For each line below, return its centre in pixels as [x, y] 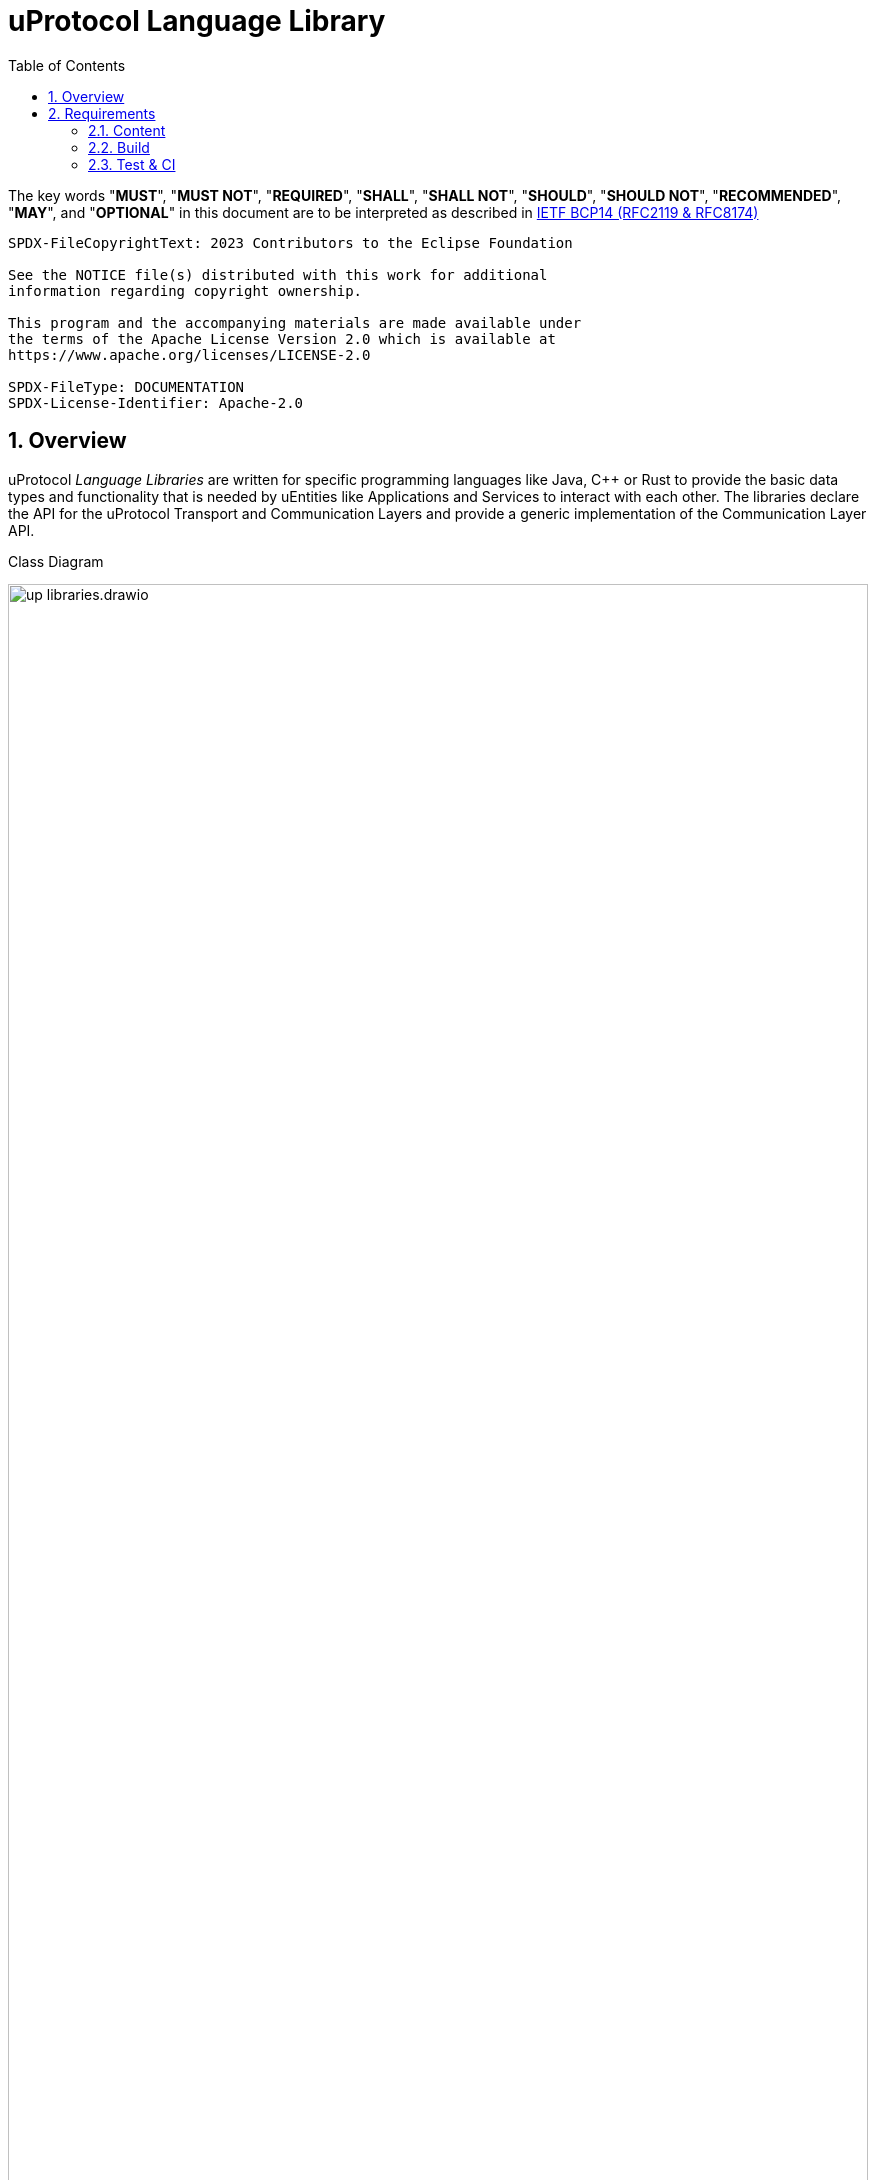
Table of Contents [67, 65]
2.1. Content [127, 130]
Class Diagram [56, 561]
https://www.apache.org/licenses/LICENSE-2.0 [189, 354]
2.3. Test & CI [132, 164]
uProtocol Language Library [197, 21]
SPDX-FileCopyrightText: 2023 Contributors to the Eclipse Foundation [290, 242]
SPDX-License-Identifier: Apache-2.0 [156, 402]
